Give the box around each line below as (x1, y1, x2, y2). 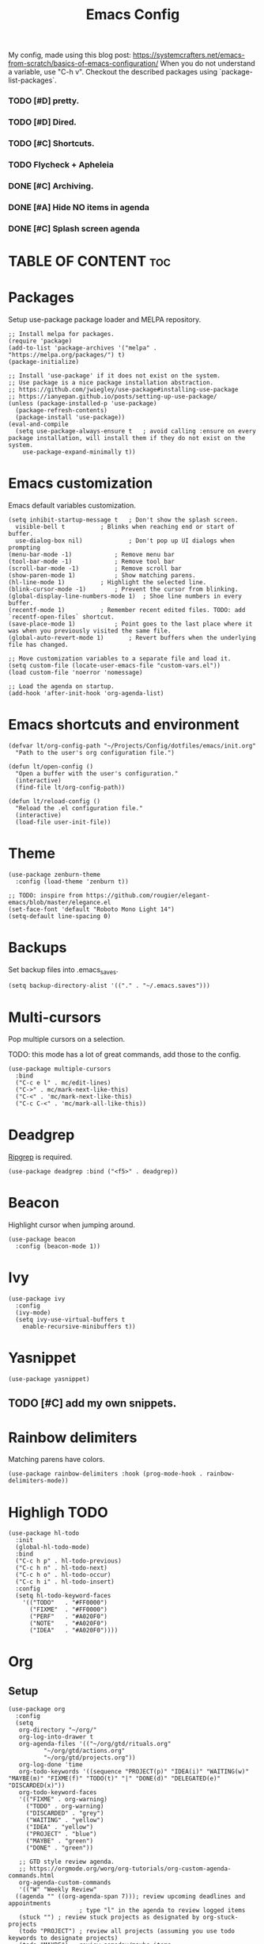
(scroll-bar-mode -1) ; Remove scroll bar (8, 564, 182, 572)
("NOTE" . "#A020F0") (28, 1620, 108, 1628)
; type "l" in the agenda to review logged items (78, 1907, 246, 1915)
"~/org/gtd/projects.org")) (43, 1754, 136, 1762)
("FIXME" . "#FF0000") (28, 1605, 108, 1614)
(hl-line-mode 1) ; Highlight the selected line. (8, 578, 207, 586)
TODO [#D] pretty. (8, 95, 80, 106)
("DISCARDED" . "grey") (25, 1809, 104, 1817)
